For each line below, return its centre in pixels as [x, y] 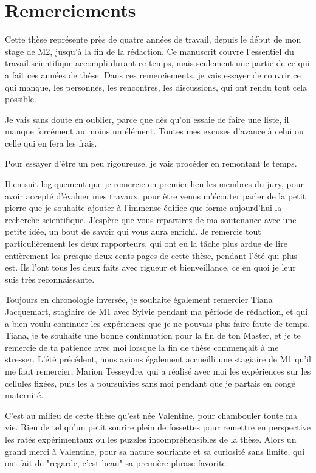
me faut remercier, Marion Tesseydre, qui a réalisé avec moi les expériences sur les [158, 371]
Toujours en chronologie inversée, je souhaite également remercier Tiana [139, 299]
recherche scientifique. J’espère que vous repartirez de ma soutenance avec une [151, 219]
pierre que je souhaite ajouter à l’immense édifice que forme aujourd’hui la [143, 208]
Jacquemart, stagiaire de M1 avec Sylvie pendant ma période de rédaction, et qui [156, 311]
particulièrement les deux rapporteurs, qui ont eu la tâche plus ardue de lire [146, 243]
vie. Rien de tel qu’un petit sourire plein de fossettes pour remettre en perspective [158, 427]
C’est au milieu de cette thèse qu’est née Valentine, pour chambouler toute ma [151, 415]
